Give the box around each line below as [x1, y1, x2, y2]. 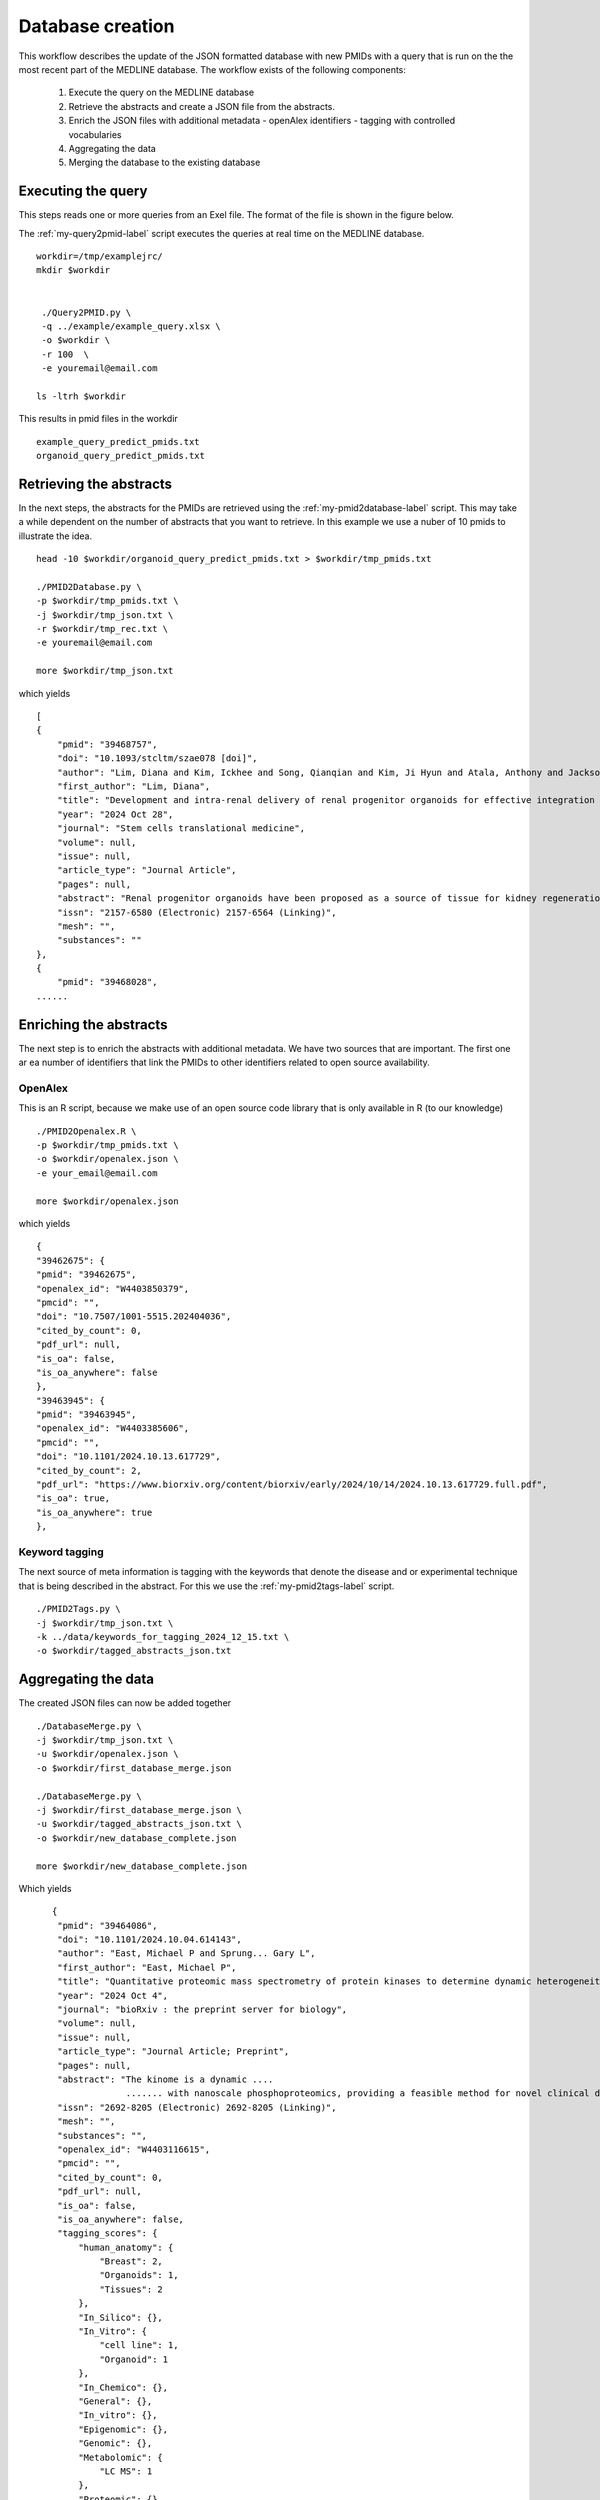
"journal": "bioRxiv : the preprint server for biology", [56, 2004, 348, 2015]
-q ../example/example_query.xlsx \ [41, 320, 222, 332]
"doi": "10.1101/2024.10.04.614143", [56, 1934, 242, 1945]
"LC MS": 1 [99, 2465, 153, 2477]
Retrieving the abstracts [18, 475, 173, 492]
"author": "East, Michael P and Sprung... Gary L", [56, 1948, 316, 1959]
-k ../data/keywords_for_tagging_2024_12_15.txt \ [36, 1631, 290, 1642]
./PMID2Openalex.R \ [36, 1125, 137, 1137]
